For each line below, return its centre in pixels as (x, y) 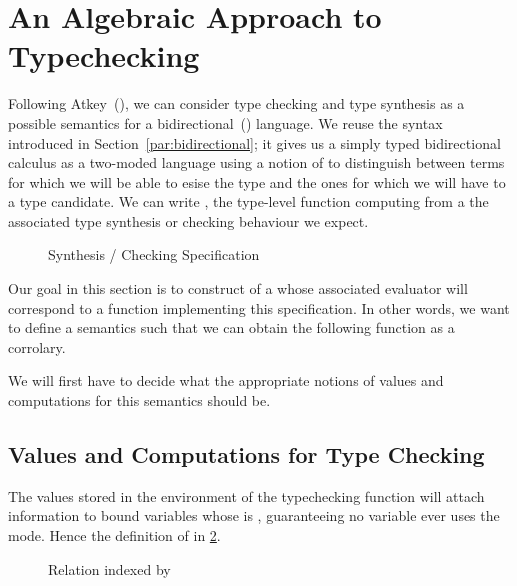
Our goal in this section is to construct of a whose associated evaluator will (238, 288)
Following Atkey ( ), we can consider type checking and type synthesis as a (236, 103)
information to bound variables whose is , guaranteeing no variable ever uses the (254, 515)
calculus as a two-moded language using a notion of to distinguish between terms (256, 162)
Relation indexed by (109, 568)
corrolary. (37, 346)
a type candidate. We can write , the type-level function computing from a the (248, 201)
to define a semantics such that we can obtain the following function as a (231, 327)
